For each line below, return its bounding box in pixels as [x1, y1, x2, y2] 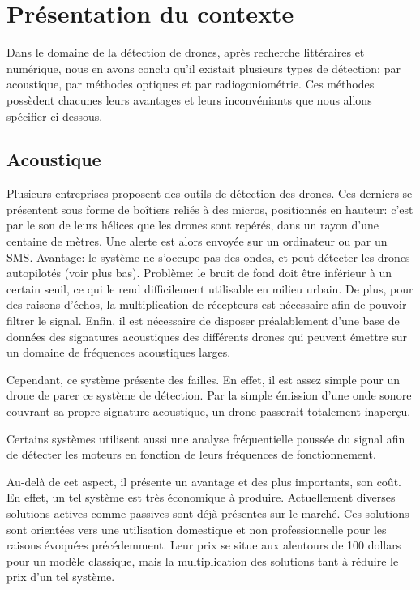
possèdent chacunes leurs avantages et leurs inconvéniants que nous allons [6, 91, 372, 108]
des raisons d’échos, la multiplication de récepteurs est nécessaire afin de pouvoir [6, 296, 407, 313]
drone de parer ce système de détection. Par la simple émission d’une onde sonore [6, 387, 412, 404]
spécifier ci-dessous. [6, 107, 103, 124]
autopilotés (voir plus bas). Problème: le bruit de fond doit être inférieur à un [6, 264, 392, 281]
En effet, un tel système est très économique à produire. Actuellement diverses [6, 489, 396, 506]
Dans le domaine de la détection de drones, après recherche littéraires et [6, 44, 365, 61]
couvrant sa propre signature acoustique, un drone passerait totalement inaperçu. [6, 403, 411, 420]
